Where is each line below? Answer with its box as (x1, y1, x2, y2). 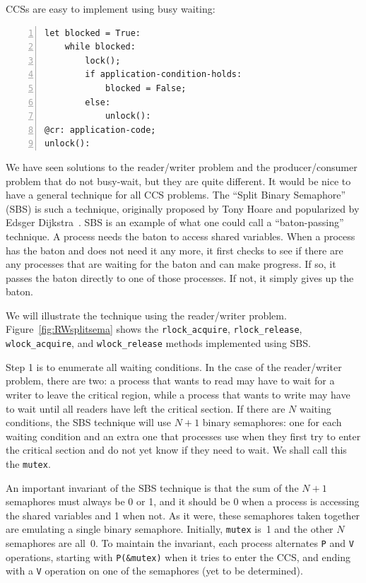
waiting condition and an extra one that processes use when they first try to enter (6, 428, 361, 443)
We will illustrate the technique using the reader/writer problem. (6, 307, 287, 322)
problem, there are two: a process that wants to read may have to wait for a (6, 373, 335, 388)
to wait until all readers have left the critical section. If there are (6, 401, 285, 416)
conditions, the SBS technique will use (6, 415, 172, 430)
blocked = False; (105, 83, 187, 93)
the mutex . (6, 456, 51, 471)
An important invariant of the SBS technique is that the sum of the (6, 480, 299, 495)
